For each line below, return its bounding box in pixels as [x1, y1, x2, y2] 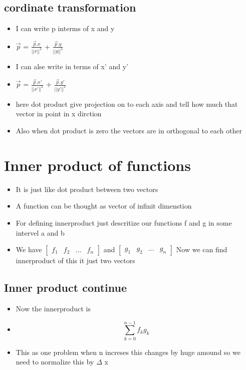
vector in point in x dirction [16, 108, 102, 119]
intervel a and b [16, 227, 65, 238]
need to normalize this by [16, 356, 94, 367]
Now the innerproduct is [16, 303, 91, 313]
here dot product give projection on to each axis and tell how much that [16, 98, 238, 109]
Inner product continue [4, 280, 127, 295]
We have [16, 244, 42, 255]
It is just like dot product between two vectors [16, 183, 158, 194]
